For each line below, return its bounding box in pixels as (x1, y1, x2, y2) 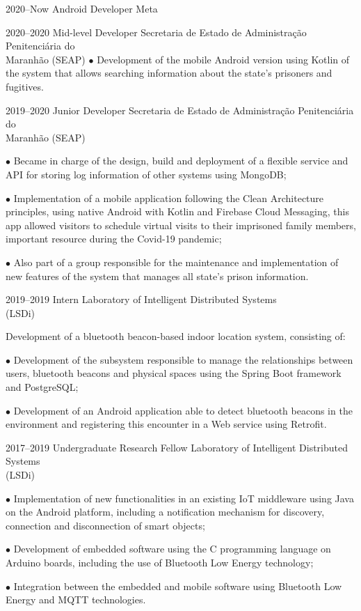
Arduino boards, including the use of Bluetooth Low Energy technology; (6, 555, 314, 569)
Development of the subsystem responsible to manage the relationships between (13, 352, 353, 366)
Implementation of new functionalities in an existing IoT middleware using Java (13, 490, 354, 505)
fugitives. (6, 79, 44, 93)
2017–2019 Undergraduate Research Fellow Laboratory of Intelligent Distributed (6, 440, 348, 454)
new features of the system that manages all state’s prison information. (6, 268, 309, 283)
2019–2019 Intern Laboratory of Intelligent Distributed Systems (6, 292, 277, 307)
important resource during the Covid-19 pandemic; (6, 231, 222, 246)
